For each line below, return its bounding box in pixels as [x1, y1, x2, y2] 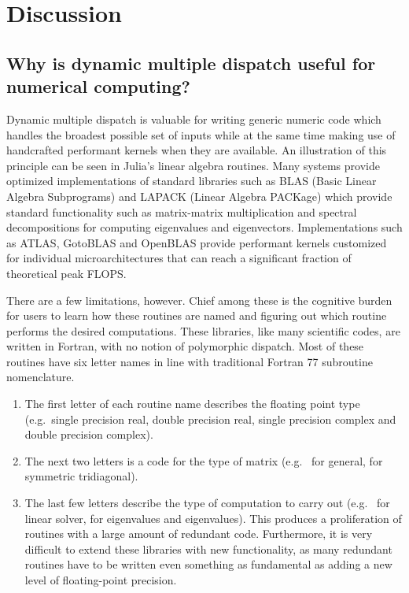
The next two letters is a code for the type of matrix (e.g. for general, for [24, 452, 383, 469]
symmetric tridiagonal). [24, 468, 138, 484]
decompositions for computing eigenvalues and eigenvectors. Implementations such [6, 219, 403, 235]
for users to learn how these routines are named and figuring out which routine [6, 307, 387, 324]
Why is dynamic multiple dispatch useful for [6, 50, 376, 75]
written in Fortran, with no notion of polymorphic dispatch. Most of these [6, 338, 364, 354]
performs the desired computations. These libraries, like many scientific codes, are [6, 322, 400, 339]
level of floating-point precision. [24, 572, 177, 587]
